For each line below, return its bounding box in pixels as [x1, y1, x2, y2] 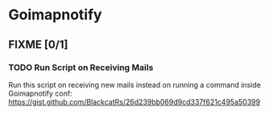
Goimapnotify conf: [8, 88, 72, 98]
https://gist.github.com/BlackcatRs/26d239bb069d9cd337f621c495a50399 [8, 97, 260, 106]
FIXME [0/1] [8, 38, 68, 51]
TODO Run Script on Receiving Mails [8, 62, 154, 73]
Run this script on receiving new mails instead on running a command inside [8, 80, 262, 89]
